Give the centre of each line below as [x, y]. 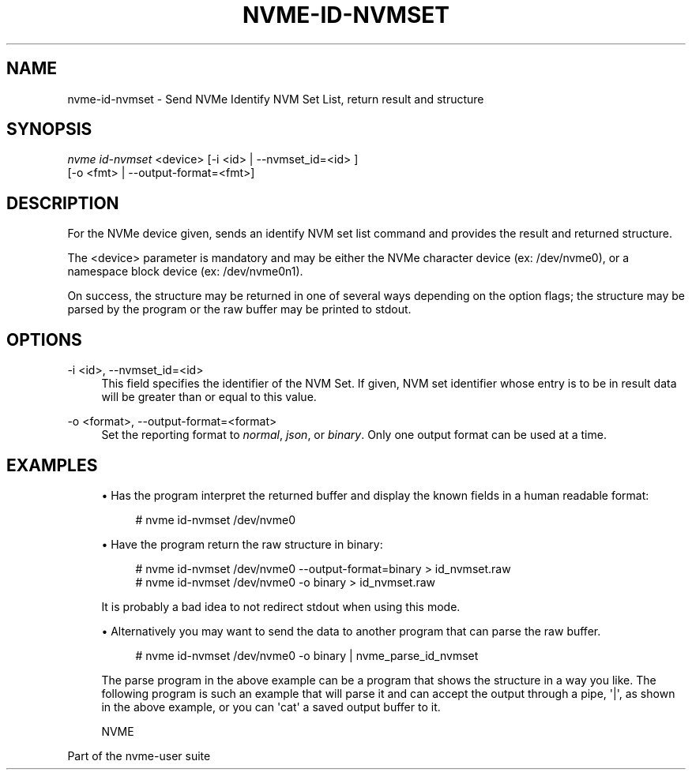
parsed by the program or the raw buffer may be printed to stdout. [239, 309]
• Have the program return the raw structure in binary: [242, 544]
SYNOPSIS [49, 129]
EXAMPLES [52, 465]
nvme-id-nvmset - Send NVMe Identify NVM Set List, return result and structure [276, 99]
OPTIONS [44, 339]
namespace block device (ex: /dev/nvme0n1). [185, 272]
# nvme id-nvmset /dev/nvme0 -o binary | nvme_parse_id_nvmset [307, 655]
